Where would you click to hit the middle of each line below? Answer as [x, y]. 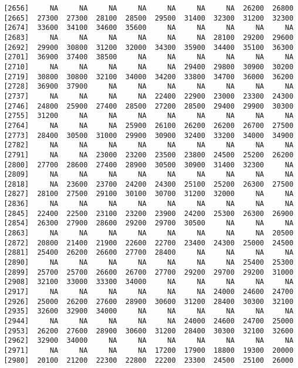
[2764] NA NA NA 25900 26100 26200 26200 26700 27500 [149, 125]
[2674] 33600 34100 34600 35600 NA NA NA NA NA [149, 28]
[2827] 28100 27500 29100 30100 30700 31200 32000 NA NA [149, 194]
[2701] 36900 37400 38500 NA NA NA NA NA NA [149, 57]
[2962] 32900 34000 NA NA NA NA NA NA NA [149, 341]
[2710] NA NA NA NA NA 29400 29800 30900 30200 [149, 67]
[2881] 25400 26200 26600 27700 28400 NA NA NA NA [149, 253]
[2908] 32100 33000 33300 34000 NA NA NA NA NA [149, 282]
